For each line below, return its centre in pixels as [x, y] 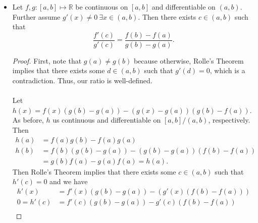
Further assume [36, 16]
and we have [69, 181]
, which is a [227, 70]
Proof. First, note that [47, 60]
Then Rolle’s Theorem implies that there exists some [94, 171]
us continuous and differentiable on [107, 120]
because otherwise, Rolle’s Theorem [189, 60]
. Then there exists [167, 16]
